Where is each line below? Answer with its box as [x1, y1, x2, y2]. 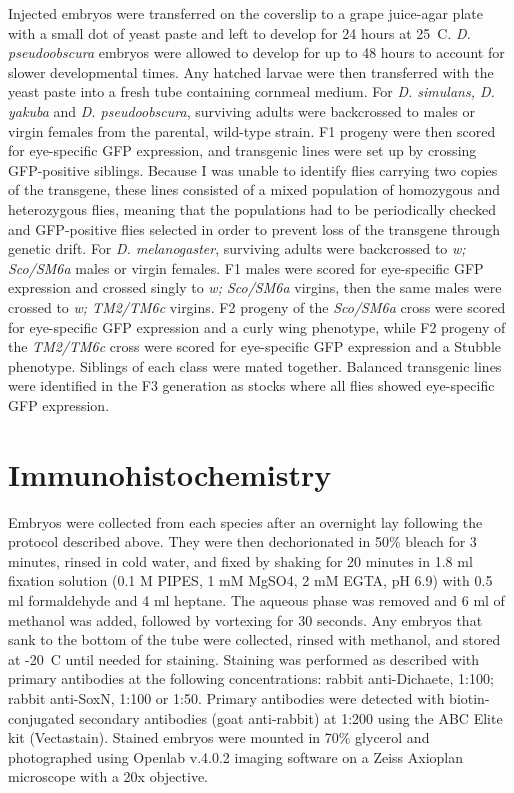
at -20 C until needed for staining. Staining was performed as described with [8, 648, 480, 669]
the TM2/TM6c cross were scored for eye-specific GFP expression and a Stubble [8, 336, 502, 357]
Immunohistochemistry [8, 453, 332, 494]
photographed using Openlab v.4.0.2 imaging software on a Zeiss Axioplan [8, 746, 464, 767]
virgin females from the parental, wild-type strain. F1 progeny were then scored [8, 120, 496, 141]
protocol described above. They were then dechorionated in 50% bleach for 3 [8, 531, 477, 552]
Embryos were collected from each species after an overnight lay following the [8, 511, 483, 532]
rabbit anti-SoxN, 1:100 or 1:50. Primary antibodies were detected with [8, 687, 445, 708]
